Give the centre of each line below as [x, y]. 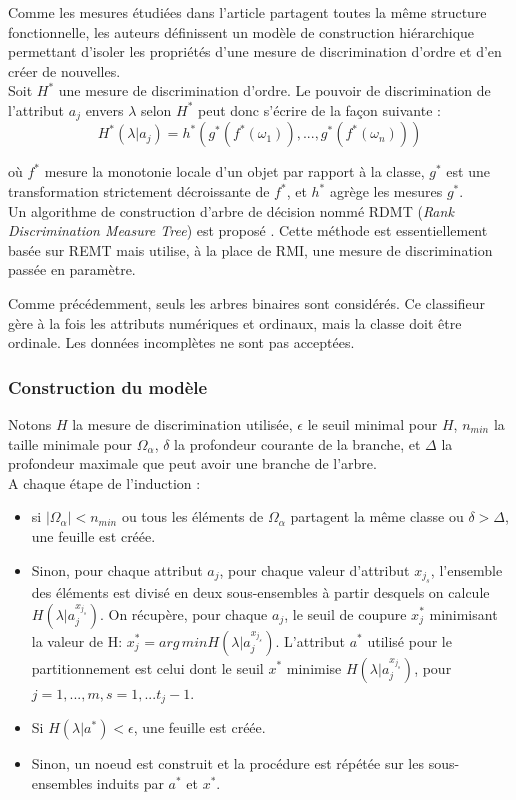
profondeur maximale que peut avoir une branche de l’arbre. [192, 463]
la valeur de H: [77, 640]
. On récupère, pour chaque [183, 613]
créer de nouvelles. [64, 70]
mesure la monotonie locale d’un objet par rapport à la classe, [234, 171]
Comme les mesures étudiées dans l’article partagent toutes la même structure [247, 12]
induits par [130, 782]
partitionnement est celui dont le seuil [147, 667]
